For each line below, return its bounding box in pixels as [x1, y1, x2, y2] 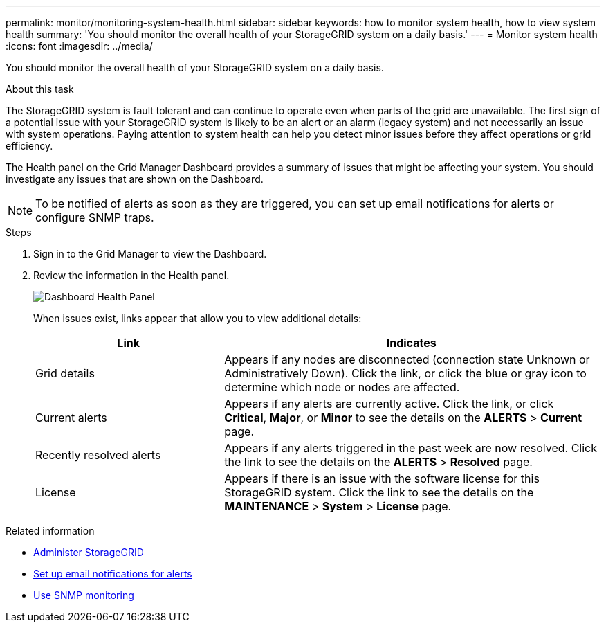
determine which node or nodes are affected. [224, 380, 460, 394]
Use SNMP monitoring [33, 589, 134, 601]
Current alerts [35, 411, 107, 424]
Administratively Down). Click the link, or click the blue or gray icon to [224, 366, 587, 380]
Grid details [35, 366, 95, 380]
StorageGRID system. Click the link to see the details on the [224, 485, 534, 499]
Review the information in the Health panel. [33, 269, 230, 281]
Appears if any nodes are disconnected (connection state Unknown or [224, 352, 590, 366]
